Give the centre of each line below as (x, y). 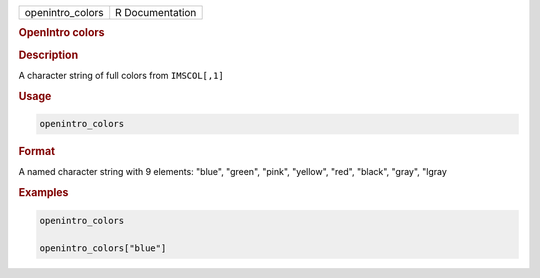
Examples (43, 193)
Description (48, 55)
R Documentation (156, 12)
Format (36, 152)
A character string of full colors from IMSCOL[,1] (121, 75)
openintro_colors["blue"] (103, 248)
